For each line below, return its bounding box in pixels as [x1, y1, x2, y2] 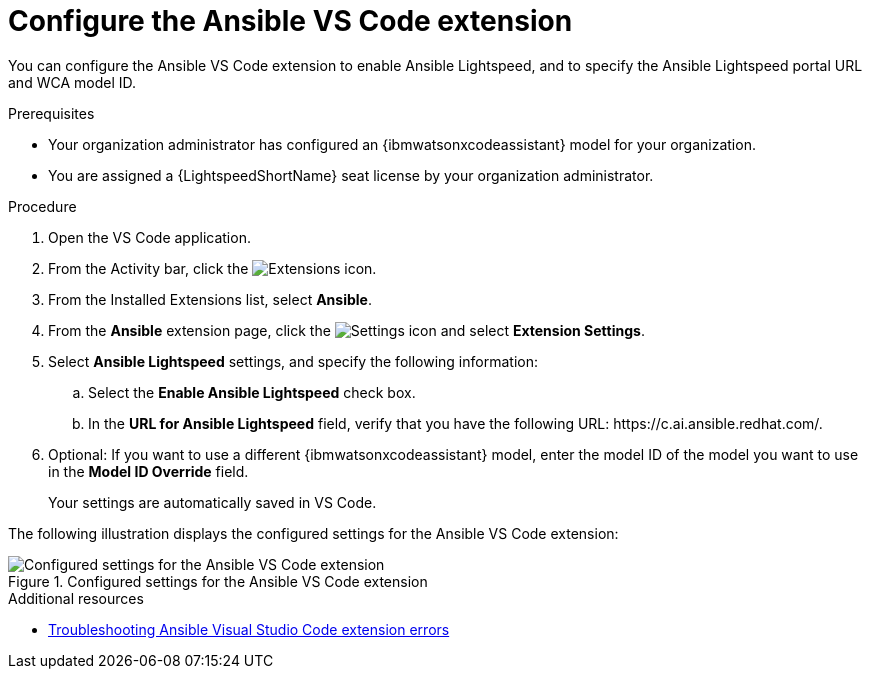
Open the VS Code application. [48, 228, 251, 246]
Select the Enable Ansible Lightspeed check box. [88, 383, 416, 401]
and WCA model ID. [8, 73, 136, 91]
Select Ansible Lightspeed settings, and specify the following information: [48, 352, 538, 370]
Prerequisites [8, 104, 95, 122]
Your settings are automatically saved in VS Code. [48, 493, 377, 511]
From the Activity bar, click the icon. [48, 259, 377, 277]
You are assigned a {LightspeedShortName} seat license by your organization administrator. [48, 166, 654, 184]
